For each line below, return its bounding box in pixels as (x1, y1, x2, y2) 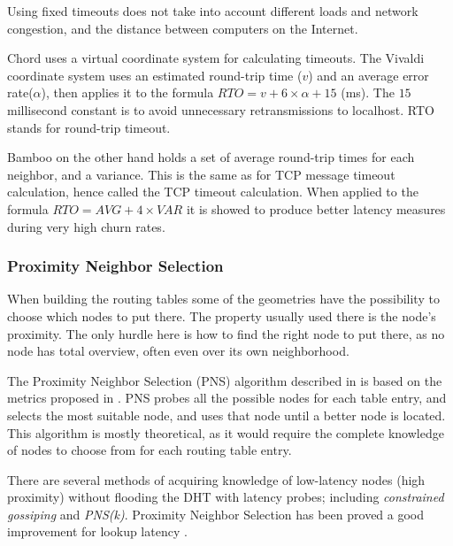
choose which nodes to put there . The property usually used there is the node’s (7, 306, 436, 325)
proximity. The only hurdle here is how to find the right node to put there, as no (7, 324, 445, 342)
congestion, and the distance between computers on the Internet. (7, 19, 358, 37)
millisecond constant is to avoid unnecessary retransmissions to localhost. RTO (7, 100, 434, 119)
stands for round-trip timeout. (7, 118, 171, 136)
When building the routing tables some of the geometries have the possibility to (7, 289, 440, 308)
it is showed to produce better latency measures (186, 199, 446, 218)
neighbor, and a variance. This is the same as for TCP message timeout (7, 165, 395, 183)
